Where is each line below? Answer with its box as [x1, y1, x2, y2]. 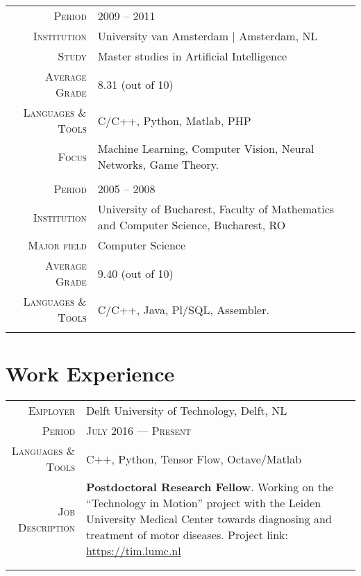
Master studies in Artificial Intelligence [97, 48, 287, 64]
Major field [28, 237, 87, 253]
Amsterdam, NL [239, 28, 318, 44]
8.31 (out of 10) [97, 76, 174, 92]
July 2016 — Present [86, 422, 192, 439]
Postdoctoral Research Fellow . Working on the [86, 479, 333, 495]
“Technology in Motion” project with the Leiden [86, 495, 321, 511]
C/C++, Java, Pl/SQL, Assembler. [97, 301, 269, 318]
